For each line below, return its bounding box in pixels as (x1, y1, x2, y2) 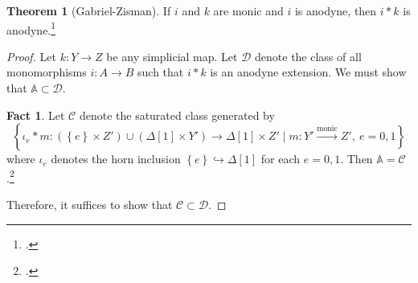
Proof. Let (6, 47, 56, 64)
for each (260, 150, 301, 167)
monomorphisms (6, 64, 87, 80)
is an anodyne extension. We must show (210, 64, 407, 80)
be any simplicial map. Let (106, 47, 238, 64)
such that (137, 64, 184, 80)
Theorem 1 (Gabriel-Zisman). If (6, 2, 171, 18)
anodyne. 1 (6, 18, 56, 38)
